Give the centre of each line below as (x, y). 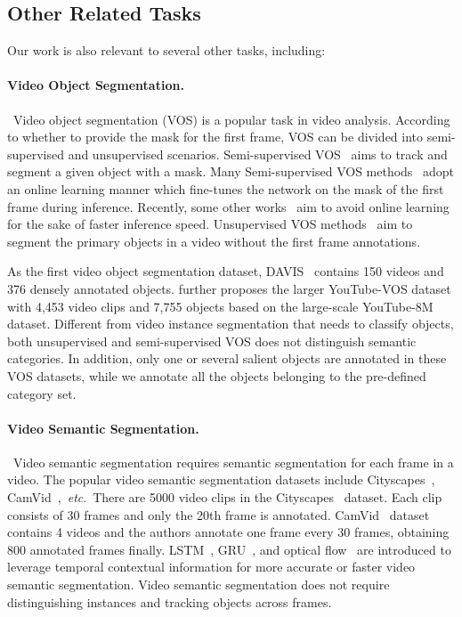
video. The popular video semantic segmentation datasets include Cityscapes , (221, 479)
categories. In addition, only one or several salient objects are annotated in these (227, 358)
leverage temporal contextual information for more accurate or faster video (211, 567)
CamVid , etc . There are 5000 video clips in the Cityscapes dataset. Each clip (225, 497)
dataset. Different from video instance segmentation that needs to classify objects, (231, 324)
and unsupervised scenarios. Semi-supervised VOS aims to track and (258, 154)
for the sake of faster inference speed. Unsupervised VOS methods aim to (210, 224)
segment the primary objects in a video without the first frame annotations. (214, 241)
